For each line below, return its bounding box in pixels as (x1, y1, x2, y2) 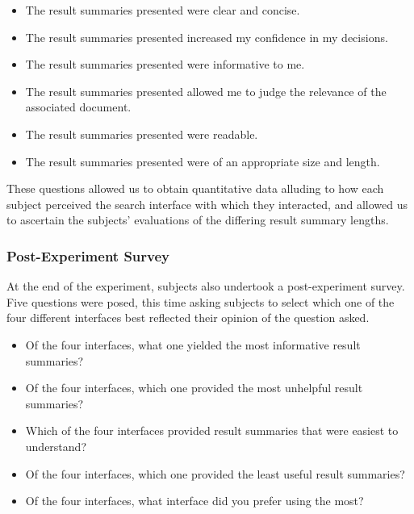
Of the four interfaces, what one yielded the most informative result (25, 336, 361, 353)
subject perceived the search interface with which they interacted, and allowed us (6, 195, 408, 212)
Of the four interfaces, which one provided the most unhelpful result (25, 379, 363, 396)
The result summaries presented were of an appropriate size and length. (25, 153, 380, 169)
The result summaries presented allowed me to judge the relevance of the (25, 82, 387, 99)
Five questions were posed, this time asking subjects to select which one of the (6, 293, 395, 310)
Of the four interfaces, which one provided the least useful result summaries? (25, 465, 405, 482)
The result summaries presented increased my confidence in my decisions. (25, 28, 388, 45)
